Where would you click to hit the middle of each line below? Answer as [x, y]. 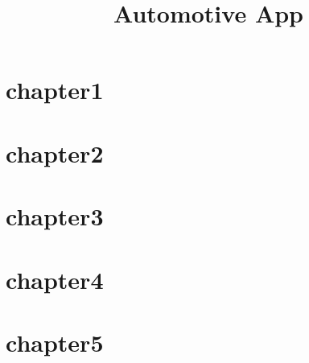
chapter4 [55, 279]
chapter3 [55, 216]
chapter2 [55, 153]
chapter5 [55, 342]
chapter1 [55, 90]
